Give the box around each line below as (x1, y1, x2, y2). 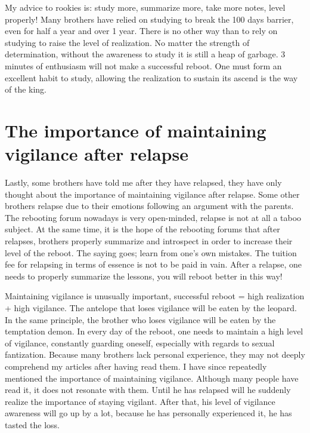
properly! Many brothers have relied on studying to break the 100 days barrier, (5, 13, 294, 25)
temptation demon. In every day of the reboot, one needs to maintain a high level (5, 325, 303, 337)
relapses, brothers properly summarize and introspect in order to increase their (5, 235, 293, 247)
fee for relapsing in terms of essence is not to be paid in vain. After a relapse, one (5, 258, 302, 271)
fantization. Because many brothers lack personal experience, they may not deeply (5, 348, 305, 361)
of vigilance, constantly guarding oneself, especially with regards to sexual (5, 336, 275, 349)
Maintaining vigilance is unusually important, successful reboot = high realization (5, 290, 305, 302)
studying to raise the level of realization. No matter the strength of (5, 36, 250, 48)
